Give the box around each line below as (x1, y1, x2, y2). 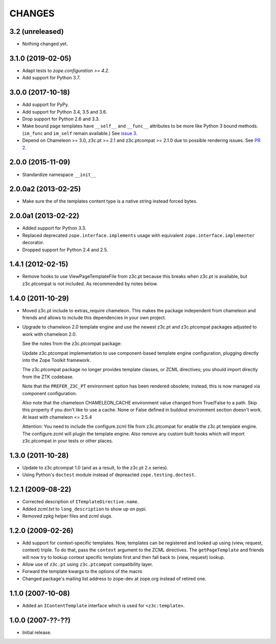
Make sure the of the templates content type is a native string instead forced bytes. (22, 198, 198, 204)
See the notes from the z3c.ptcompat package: (22, 340, 122, 347)
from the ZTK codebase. (22, 374, 74, 380)
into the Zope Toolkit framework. (22, 357, 91, 363)
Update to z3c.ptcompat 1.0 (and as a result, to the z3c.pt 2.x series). (22, 464, 169, 470)
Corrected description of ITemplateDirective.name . (22, 499, 139, 505)
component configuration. (22, 390, 77, 396)
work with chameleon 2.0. (22, 331, 77, 337)
